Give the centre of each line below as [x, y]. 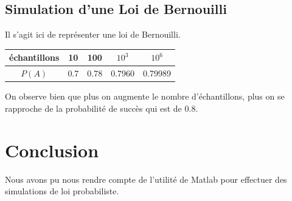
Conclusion [52, 150]
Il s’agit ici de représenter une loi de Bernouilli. [93, 34]
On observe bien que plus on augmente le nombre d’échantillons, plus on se [145, 96]
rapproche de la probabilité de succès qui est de [93, 108]
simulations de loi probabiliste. [62, 191]
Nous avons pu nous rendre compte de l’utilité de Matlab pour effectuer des [146, 179]
